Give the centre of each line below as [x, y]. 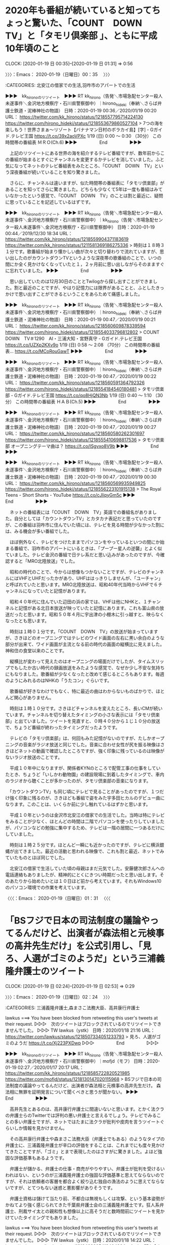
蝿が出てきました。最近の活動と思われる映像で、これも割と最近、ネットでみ [85, 851]
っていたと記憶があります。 [60, 591]
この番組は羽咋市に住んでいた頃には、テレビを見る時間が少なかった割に [89, 525]
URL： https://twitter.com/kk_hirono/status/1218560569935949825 [75, 483]
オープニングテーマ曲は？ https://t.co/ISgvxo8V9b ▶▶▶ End [85, 446]
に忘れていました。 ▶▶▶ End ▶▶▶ [64, 271]
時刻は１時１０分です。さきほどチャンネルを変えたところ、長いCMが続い [86, 708]
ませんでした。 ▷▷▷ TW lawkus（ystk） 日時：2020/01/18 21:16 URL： [80, 1030]
